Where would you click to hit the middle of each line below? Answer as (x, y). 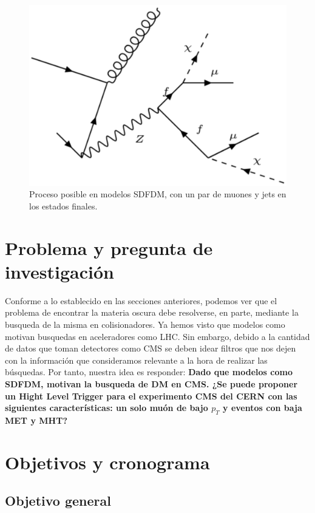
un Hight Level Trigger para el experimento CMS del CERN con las (151, 396)
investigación (59, 271)
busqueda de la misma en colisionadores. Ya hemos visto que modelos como (145, 324)
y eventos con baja (262, 408)
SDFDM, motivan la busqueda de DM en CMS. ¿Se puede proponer (151, 383)
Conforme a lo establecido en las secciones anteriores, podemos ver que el (141, 300)
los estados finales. (63, 206)
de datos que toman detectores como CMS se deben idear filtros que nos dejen (151, 348)
